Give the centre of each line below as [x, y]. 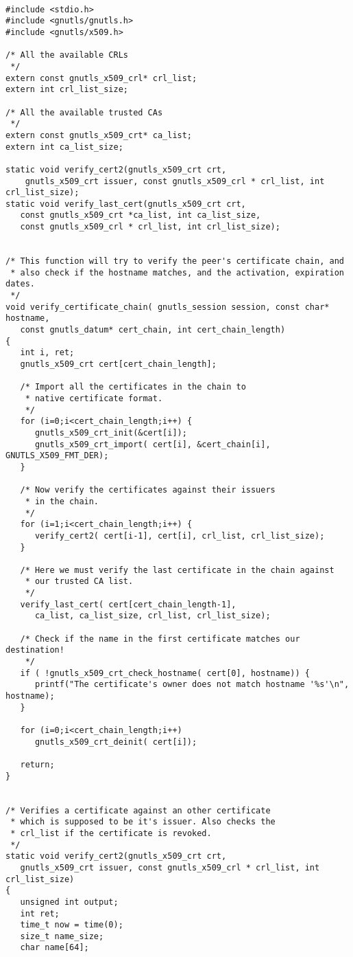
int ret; [40, 913]
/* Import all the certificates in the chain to [133, 387]
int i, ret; [47, 353]
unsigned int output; [69, 902]
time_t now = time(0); [72, 925]
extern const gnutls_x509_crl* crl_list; [101, 78]
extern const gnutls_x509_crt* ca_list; [99, 135]
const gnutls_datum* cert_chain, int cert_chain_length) [153, 330]
